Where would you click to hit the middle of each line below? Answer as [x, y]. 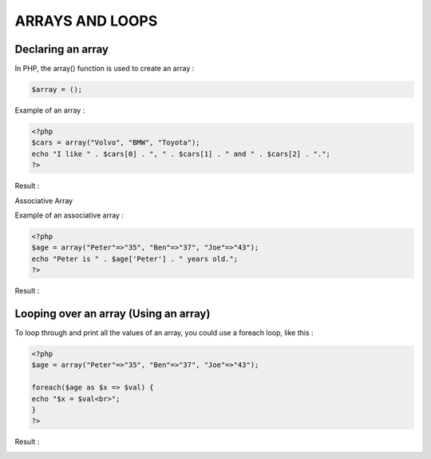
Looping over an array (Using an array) [113, 313]
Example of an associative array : [69, 215]
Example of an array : [50, 110]
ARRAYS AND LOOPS [86, 21]
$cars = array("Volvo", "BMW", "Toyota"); [116, 143]
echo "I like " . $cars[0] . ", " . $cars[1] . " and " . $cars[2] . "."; [181, 154]
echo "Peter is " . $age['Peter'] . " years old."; [135, 259]
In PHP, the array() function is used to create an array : [105, 69]
